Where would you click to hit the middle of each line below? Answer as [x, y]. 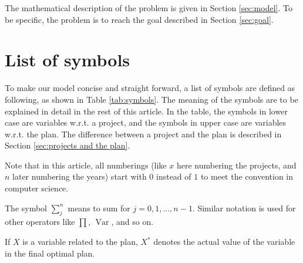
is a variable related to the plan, [80, 242]
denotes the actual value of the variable [224, 242]
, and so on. [132, 222]
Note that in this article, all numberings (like [86, 165]
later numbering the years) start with [80, 176]
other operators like [40, 222]
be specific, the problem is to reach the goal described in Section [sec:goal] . [139, 19]
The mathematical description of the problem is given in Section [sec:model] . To [149, 8]
